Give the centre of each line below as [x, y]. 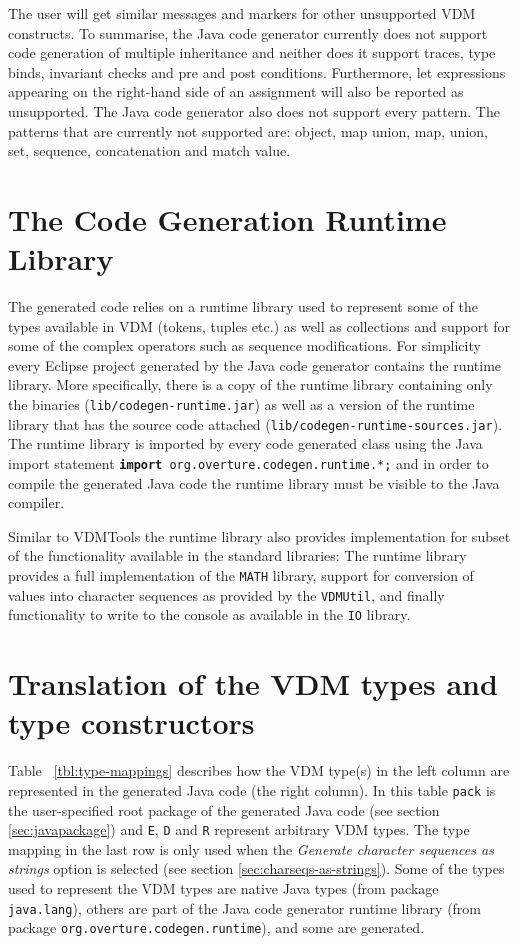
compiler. [36, 502]
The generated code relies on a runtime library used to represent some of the [243, 306]
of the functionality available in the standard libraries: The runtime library [237, 555]
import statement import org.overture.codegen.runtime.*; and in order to [248, 462]
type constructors [131, 722]
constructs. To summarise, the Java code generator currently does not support [248, 32]
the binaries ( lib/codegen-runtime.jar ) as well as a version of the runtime [241, 404]
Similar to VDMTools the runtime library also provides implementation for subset [259, 535]
